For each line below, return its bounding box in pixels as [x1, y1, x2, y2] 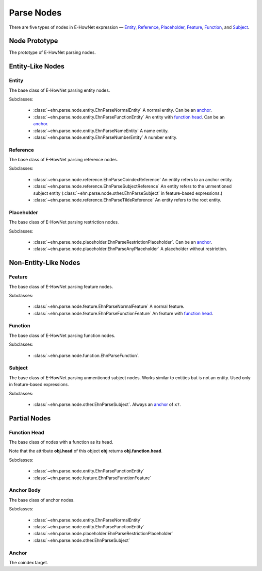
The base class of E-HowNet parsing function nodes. [9, 333, 115, 338]
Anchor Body [9, 487, 41, 494]
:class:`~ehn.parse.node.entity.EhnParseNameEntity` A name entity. [33, 128, 169, 134]
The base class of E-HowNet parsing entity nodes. [9, 87, 110, 93]
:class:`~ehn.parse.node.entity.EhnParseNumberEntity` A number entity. [33, 134, 178, 140]
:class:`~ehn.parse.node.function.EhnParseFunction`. [33, 353, 140, 358]
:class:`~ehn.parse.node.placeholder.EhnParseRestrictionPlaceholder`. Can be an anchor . [33, 239, 212, 245]
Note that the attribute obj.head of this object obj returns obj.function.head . [9, 448, 163, 454]
